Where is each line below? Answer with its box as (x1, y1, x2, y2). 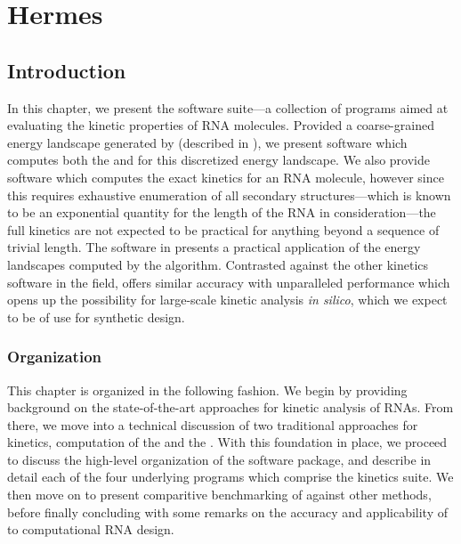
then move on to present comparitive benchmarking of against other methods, (7, 485, 432, 504)
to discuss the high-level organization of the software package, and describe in (7, 450, 432, 468)
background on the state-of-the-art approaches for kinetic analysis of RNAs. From (7, 398, 454, 417)
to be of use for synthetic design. (7, 307, 185, 326)
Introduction (7, 56, 126, 84)
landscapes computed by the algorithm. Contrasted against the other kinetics (7, 255, 429, 273)
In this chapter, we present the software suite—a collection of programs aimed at (7, 98, 449, 117)
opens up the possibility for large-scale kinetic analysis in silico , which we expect (7, 290, 448, 309)
